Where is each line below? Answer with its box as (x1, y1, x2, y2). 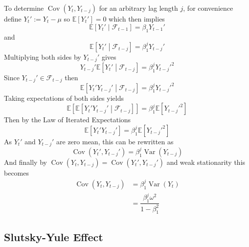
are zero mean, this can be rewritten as (56, 136, 174, 146)
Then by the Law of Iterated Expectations (4, 114, 131, 125)
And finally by (4, 157, 47, 167)
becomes (4, 167, 29, 178)
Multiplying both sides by (4, 51, 81, 62)
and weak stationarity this (166, 157, 246, 167)
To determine (4, 3, 44, 13)
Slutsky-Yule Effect (4, 229, 103, 244)
